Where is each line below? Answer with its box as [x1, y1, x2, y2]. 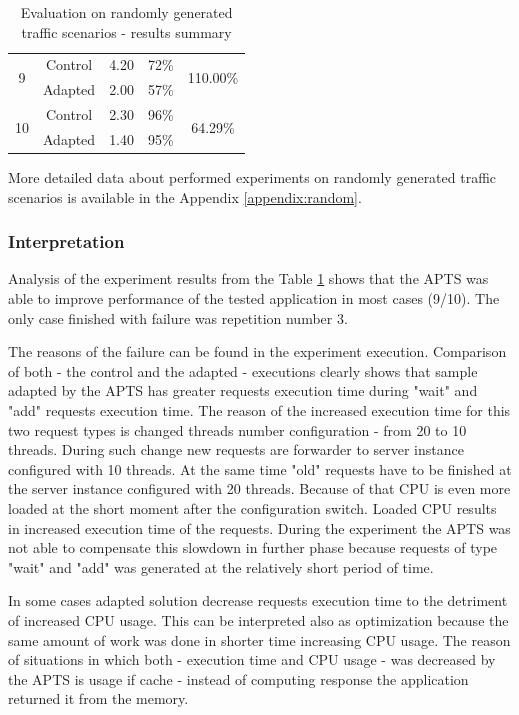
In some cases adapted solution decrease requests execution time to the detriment [8, 590, 508, 611]
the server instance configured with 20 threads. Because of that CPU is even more [8, 478, 511, 499]
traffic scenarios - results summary [21, 21, 232, 42]
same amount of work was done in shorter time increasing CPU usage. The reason [8, 629, 511, 650]
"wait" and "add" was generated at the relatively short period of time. [8, 556, 434, 577]
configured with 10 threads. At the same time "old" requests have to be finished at [8, 458, 512, 479]
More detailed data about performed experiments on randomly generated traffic [8, 167, 497, 188]
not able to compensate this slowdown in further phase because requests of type [8, 537, 498, 558]
